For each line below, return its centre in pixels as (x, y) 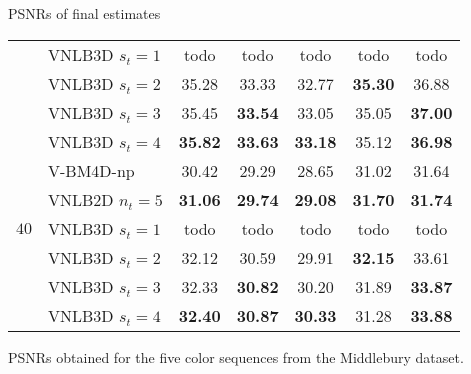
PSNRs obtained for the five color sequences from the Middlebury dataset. (236, 356)
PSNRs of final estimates (84, 13)
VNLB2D (81, 199)
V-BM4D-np (91, 170)
